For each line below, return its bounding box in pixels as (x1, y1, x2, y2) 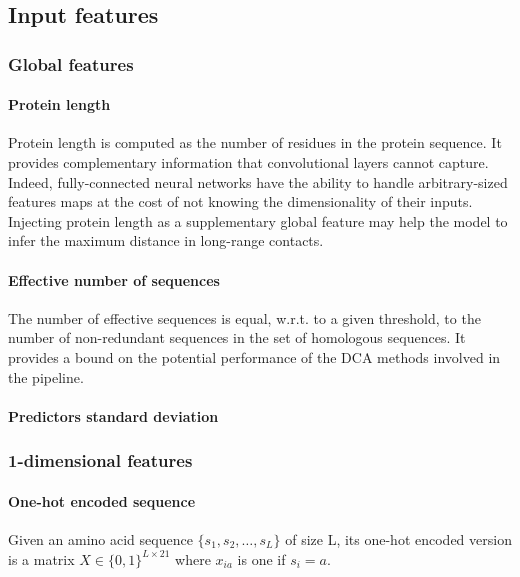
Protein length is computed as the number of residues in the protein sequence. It (8, 132, 502, 153)
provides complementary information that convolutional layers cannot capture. (8, 152, 489, 173)
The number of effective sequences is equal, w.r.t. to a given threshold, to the (8, 307, 481, 328)
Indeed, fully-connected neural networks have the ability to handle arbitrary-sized (8, 171, 508, 192)
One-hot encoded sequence (8, 490, 196, 511)
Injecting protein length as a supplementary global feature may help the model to (8, 210, 508, 231)
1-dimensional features (8, 448, 193, 473)
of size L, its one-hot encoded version (285, 528, 512, 549)
